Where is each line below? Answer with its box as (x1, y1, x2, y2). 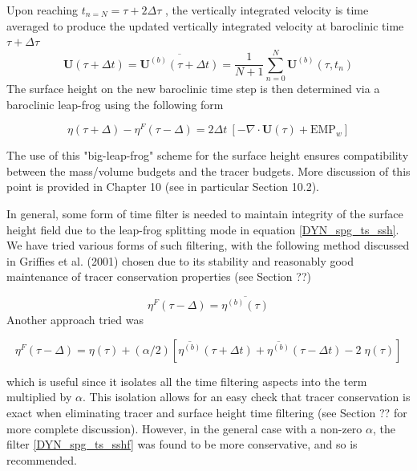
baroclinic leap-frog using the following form (6, 95, 224, 112)
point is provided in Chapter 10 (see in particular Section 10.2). (6, 178, 320, 195)
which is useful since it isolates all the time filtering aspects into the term (6, 372, 367, 389)
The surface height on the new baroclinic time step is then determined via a (6, 79, 380, 96)
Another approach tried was (6, 311, 144, 328)
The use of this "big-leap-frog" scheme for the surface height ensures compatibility (6, 147, 409, 164)
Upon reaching (6, 2, 79, 18)
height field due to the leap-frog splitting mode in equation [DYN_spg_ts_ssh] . (6, 221, 399, 238)
